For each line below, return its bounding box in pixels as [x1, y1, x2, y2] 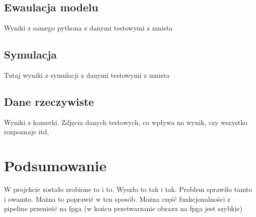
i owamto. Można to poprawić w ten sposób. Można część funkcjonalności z [4, 193, 230, 204]
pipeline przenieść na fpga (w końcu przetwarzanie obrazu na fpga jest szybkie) [4, 203, 243, 214]
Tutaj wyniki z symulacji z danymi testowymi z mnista [4, 70, 170, 80]
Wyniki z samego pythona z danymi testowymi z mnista [4, 23, 173, 33]
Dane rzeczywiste [4, 93, 94, 109]
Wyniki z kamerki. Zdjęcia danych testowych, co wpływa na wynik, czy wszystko [4, 117, 248, 127]
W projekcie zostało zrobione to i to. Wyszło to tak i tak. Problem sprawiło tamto [4, 184, 252, 194]
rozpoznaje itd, [4, 126, 49, 137]
